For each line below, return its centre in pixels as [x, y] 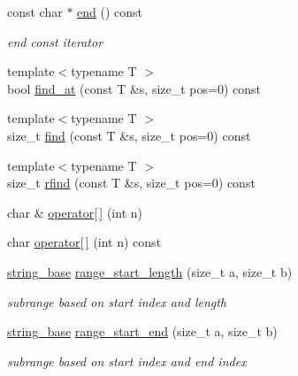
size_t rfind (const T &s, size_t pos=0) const [131, 183]
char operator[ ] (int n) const [84, 242]
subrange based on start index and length [117, 301]
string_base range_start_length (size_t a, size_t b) [150, 271]
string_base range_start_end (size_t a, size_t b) [142, 331]
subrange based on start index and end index [127, 361]
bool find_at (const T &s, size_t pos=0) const [134, 88]
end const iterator [55, 41]
